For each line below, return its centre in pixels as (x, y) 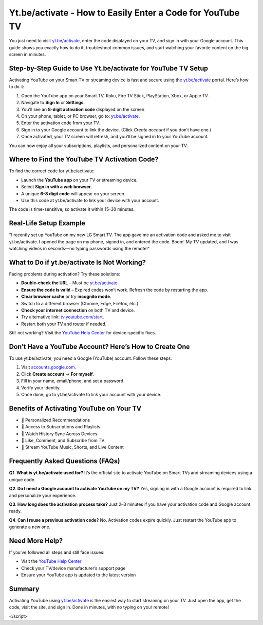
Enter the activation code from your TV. (61, 123)
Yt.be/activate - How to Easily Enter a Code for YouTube (124, 13)
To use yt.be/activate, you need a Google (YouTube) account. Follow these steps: (91, 358)
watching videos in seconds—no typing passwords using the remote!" (79, 249)
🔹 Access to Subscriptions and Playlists (61, 427)
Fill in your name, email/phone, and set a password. (73, 381)
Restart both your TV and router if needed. (64, 324)
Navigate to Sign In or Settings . (53, 103)
